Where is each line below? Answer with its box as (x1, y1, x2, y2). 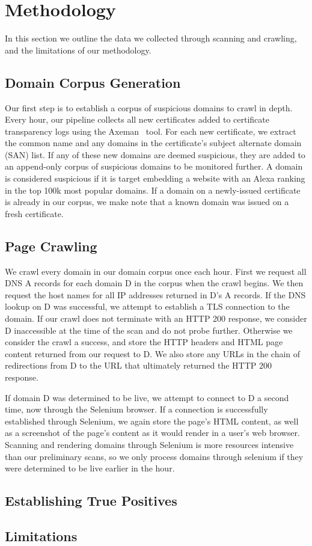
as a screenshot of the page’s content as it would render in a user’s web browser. (5, 426, 300, 439)
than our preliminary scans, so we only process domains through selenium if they (5, 450, 304, 462)
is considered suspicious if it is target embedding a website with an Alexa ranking (5, 172, 305, 185)
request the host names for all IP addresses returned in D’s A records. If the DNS (5, 288, 306, 301)
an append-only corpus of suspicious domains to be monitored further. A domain (5, 160, 303, 173)
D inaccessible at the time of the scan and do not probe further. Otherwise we (5, 324, 293, 336)
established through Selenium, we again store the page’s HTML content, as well (5, 414, 299, 427)
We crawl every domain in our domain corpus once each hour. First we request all (5, 265, 307, 277)
